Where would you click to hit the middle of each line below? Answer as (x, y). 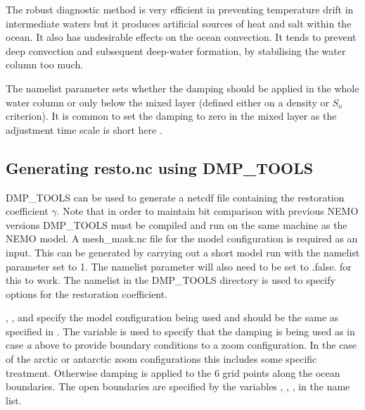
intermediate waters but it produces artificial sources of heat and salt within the (179, 23)
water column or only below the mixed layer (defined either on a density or (167, 102)
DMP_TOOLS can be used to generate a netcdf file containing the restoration (175, 197)
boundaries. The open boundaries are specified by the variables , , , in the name (178, 386)
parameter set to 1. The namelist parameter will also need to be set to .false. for (179, 266)
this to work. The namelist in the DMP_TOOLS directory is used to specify (171, 280)
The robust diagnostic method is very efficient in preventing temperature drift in (180, 9)
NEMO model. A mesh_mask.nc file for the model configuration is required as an (182, 238)
